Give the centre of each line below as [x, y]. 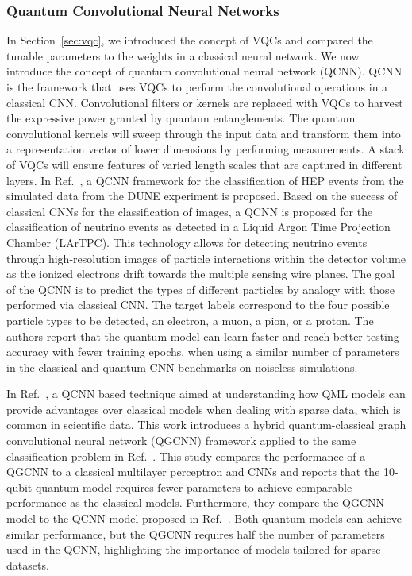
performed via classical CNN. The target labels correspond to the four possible [198, 305]
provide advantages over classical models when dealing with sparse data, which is [204, 409]
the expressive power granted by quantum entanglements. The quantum [181, 118]
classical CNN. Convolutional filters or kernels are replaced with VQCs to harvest [205, 102]
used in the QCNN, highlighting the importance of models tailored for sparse [194, 549]
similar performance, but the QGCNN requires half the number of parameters [196, 533]
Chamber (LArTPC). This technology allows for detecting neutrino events [187, 242]
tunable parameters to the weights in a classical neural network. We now [183, 55]
